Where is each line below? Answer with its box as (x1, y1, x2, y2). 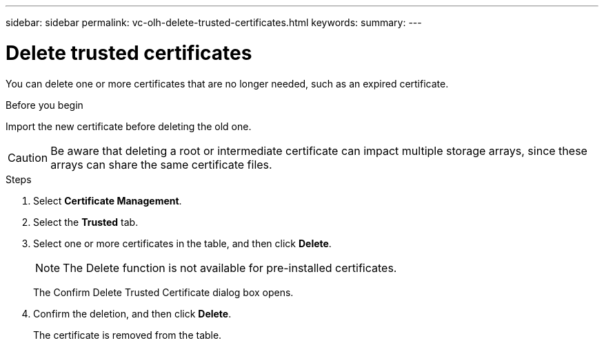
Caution (8, 150, 48, 165)
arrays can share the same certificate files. (50, 157, 272, 171)
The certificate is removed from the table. (33, 328, 222, 341)
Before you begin (6, 98, 83, 111)
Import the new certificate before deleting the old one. (6, 120, 252, 132)
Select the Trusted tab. (33, 216, 139, 228)
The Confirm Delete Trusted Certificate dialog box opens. (33, 286, 294, 298)
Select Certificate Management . (33, 194, 182, 207)
